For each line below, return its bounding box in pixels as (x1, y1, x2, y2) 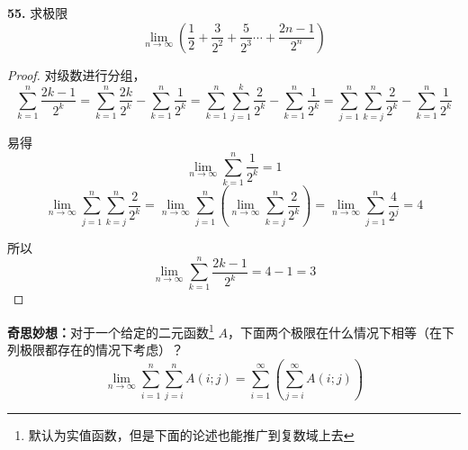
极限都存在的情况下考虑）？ (19, 340, 184, 359)
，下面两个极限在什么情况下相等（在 (228, 322, 443, 341)
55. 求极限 (7, 4, 68, 22)
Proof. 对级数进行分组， (7, 65, 146, 84)
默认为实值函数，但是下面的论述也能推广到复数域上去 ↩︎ (28, 425, 355, 444)
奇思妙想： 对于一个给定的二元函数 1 (7, 320, 214, 341)
